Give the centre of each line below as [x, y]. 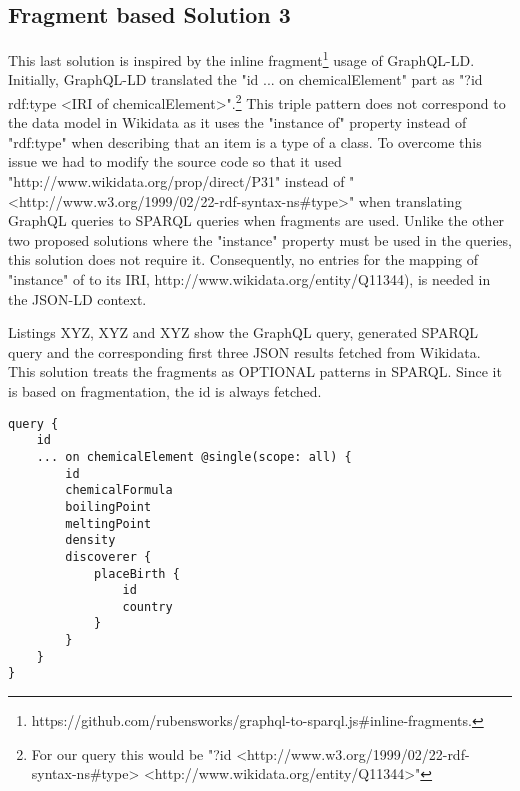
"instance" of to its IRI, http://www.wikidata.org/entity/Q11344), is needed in [249, 279]
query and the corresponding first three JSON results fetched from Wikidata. [244, 351]
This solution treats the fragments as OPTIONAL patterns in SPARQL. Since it [255, 371]
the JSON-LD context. [77, 298]
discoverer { [108, 556]
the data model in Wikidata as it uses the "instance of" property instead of [237, 122]
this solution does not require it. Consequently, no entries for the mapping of [243, 259]
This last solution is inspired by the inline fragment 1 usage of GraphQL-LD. [241, 58]
